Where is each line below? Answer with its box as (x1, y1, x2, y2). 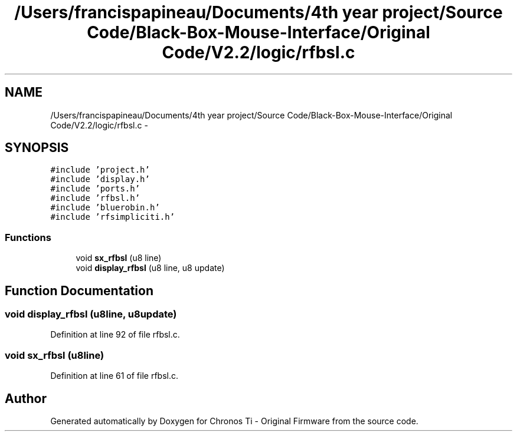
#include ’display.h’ (50, 174, 150, 184)
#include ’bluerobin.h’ (50, 203, 160, 213)
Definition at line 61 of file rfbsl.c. (50, 371, 178, 381)
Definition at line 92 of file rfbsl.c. (50, 329, 180, 340)
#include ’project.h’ (50, 165, 150, 175)
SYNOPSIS (5, 140, 69, 156)
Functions (5, 231, 51, 243)
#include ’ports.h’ (50, 184, 140, 194)
